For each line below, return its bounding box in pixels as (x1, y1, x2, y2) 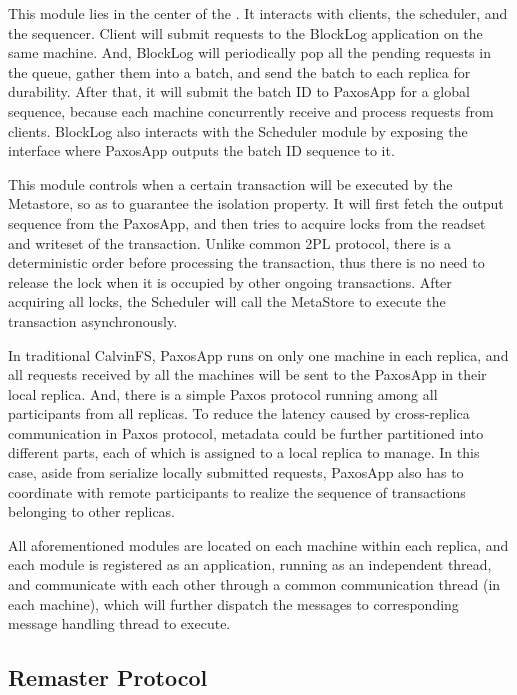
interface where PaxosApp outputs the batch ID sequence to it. (8, 140, 395, 161)
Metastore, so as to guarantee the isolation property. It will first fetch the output (8, 193, 504, 214)
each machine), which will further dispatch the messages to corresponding (8, 593, 459, 614)
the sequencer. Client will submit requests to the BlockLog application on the (8, 22, 483, 43)
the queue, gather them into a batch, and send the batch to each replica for (8, 61, 471, 82)
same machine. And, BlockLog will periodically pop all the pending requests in (8, 42, 491, 63)
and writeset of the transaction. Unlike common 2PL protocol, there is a (8, 232, 451, 253)
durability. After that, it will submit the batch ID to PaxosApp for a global (8, 81, 470, 102)
